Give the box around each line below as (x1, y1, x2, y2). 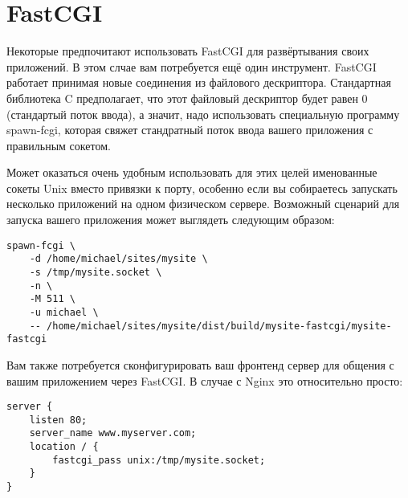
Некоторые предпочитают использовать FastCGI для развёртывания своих (6, 43, 369, 59)
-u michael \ (29, 306, 99, 318)
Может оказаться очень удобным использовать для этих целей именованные (6, 164, 377, 181)
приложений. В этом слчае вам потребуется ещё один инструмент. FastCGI (6, 58, 377, 75)
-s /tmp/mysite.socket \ (29, 266, 162, 278)
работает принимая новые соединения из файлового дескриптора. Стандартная (6, 74, 391, 91)
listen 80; (29, 414, 88, 426)
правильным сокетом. (6, 137, 111, 153)
